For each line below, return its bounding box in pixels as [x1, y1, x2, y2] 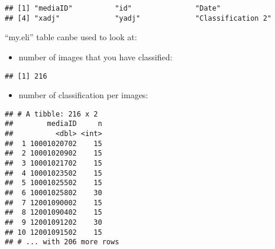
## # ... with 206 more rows [5, 238, 119, 247]
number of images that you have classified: [18, 50, 173, 63]
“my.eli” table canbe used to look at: [5, 31, 137, 43]
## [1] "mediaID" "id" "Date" [5, 4, 221, 12]
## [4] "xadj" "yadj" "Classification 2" [5, 14, 272, 22]
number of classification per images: [18, 89, 148, 101]
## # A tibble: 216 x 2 [5, 109, 98, 118]
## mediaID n [5, 119, 102, 128]
